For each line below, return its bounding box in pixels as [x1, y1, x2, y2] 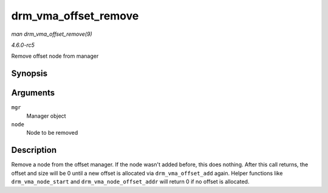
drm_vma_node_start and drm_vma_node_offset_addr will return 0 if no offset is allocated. [11, 178, 250, 185]
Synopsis [11, 69, 48, 79]
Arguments [11, 88, 55, 98]
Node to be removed [26, 129, 78, 137]
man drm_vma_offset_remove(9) [11, 30, 92, 38]
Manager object [26, 112, 66, 120]
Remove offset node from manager [11, 52, 99, 60]
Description [11, 145, 57, 155]
